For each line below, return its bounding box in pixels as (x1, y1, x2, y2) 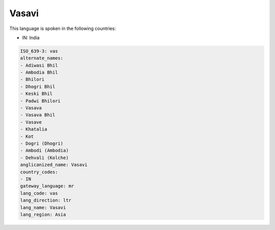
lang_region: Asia (20, 211, 66, 217)
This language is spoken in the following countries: (9, 25, 116, 31)
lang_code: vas (20, 190, 58, 196)
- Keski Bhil (20, 91, 53, 96)
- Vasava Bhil (20, 112, 56, 118)
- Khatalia (20, 126, 47, 132)
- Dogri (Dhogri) (20, 141, 64, 146)
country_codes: (20, 169, 58, 175)
